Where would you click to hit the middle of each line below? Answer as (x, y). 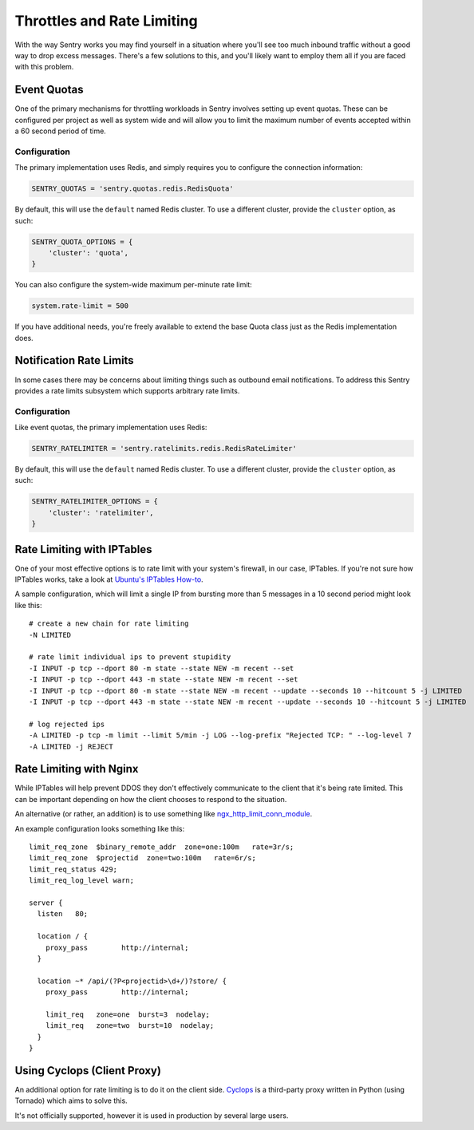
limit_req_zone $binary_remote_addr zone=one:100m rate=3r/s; (162, 847)
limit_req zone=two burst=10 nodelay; (130, 1026)
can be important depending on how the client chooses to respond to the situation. (151, 799)
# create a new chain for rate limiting (109, 624)
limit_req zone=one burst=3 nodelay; (128, 1014)
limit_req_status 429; (73, 869)
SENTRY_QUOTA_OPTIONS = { (82, 242)
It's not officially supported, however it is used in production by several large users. (152, 1115)
